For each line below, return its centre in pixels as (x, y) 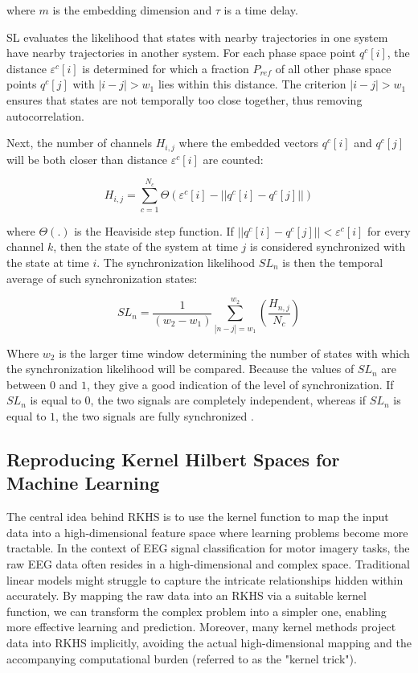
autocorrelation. (45, 115)
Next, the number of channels (79, 143)
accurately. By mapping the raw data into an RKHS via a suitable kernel (186, 595)
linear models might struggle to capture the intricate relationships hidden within (205, 579)
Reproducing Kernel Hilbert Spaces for (173, 459)
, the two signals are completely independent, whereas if (228, 400)
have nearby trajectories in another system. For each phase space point (181, 53)
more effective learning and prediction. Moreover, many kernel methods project (201, 627)
